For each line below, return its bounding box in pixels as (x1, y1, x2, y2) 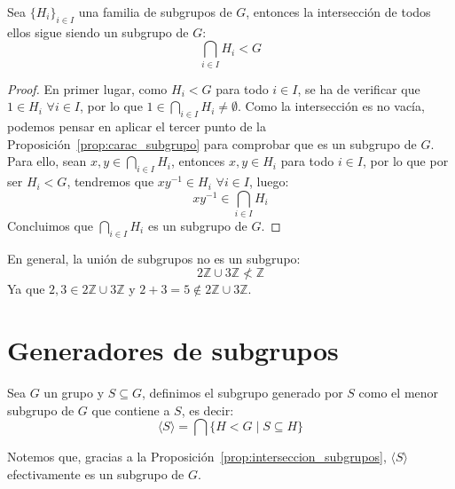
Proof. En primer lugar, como (7, 79, 168, 98)
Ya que (7, 280, 45, 298)
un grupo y (43, 383, 105, 402)
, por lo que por (363, 152, 449, 170)
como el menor (358, 383, 439, 402)
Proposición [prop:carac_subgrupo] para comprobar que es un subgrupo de (7, 134, 417, 153)
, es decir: (181, 400, 234, 419)
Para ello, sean (7, 152, 87, 170)
